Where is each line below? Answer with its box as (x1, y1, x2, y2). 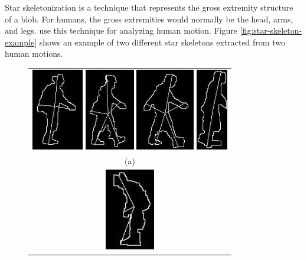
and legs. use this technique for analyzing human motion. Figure (5, 24, 238, 37)
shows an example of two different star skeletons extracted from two (39, 35, 285, 48)
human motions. (5, 47, 63, 60)
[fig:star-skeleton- (240, 24, 302, 37)
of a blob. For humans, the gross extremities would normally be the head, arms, (5, 12, 293, 25)
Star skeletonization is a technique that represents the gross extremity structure (5, 1, 293, 13)
